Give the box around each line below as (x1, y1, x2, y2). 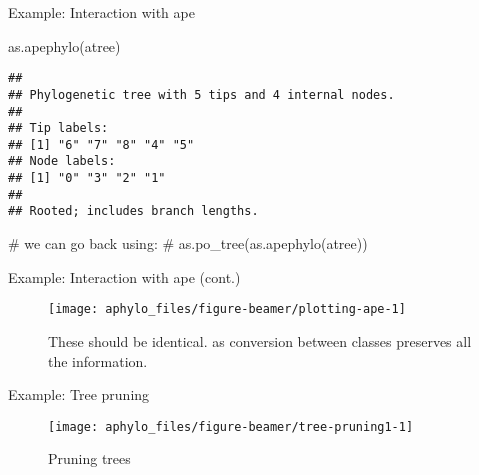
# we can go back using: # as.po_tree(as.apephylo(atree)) (8, 233, 368, 254)
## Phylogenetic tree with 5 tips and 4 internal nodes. (8, 87, 395, 102)
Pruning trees (48, 448, 131, 469)
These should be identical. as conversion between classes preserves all (48, 330, 472, 351)
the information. (48, 350, 148, 371)
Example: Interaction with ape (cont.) (8, 266, 241, 287)
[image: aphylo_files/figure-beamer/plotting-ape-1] (48, 302, 406, 317)
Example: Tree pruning (8, 384, 150, 405)
